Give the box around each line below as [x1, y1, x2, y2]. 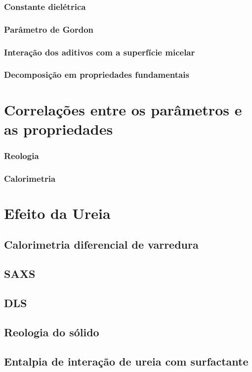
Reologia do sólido [4, 324, 99, 339]
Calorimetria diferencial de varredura [4, 237, 199, 252]
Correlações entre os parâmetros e [4, 99, 242, 119]
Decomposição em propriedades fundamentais [4, 68, 189, 81]
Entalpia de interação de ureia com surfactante [4, 353, 249, 369]
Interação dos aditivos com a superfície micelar [4, 46, 195, 58]
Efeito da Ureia [4, 203, 111, 223]
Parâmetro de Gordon [4, 23, 94, 35]
